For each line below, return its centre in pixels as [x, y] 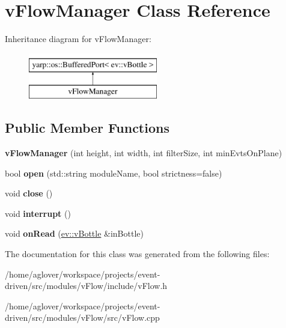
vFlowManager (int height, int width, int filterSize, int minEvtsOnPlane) [144, 153]
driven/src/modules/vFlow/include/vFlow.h [86, 286]
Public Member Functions [87, 128]
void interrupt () [38, 213]
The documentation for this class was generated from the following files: [137, 254]
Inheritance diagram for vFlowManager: [78, 39]
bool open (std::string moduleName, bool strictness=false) [114, 173]
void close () [29, 193]
